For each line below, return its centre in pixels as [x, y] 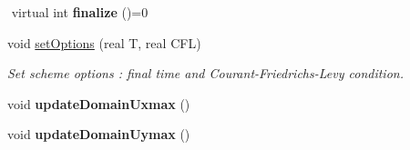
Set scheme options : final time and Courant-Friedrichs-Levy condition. [205, 73]
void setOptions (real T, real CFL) [104, 42]
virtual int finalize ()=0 [80, 12]
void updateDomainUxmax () [99, 103]
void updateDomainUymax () [99, 134]
